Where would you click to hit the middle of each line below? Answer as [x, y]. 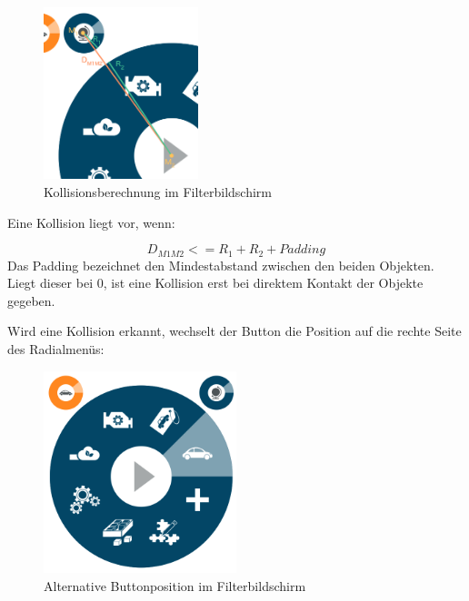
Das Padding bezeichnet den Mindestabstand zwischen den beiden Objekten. [221, 265]
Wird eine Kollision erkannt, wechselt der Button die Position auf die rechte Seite [234, 331]
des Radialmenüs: [56, 349]
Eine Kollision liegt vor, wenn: [91, 222]
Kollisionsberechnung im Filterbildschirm [158, 192]
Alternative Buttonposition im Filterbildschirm [175, 585]
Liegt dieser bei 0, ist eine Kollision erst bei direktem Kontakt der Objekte [215, 283]
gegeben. [31, 300]
